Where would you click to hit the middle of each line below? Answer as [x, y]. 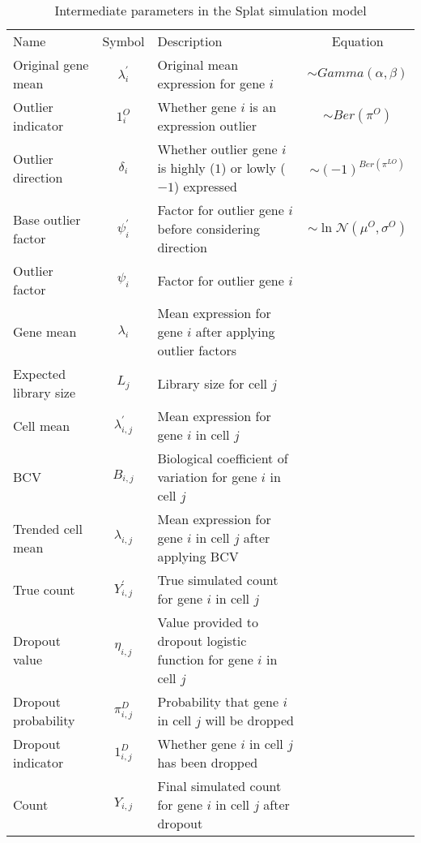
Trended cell [48, 528]
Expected [40, 374]
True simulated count [218, 580]
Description [190, 41]
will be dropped [249, 720]
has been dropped [208, 762]
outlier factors [197, 350]
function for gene [205, 659]
